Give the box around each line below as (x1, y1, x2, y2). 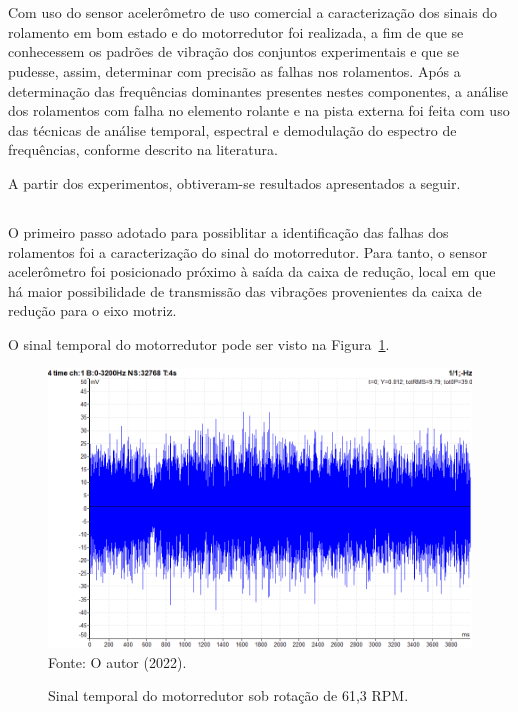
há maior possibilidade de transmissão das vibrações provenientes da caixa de (8, 280, 482, 301)
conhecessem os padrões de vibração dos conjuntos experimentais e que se (8, 41, 459, 62)
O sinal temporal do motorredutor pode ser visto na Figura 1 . (8, 333, 390, 354)
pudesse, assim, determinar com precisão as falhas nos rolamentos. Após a (8, 60, 461, 81)
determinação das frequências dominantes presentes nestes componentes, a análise (8, 80, 509, 101)
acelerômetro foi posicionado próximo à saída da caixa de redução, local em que (8, 261, 496, 282)
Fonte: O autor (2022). (48, 651, 187, 672)
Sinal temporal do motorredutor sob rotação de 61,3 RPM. (48, 685, 409, 706)
